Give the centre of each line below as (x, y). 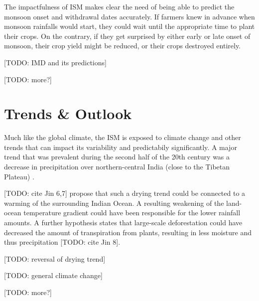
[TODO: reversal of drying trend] (55, 258)
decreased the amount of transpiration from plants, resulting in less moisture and (128, 232)
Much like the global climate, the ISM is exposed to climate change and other (123, 137)
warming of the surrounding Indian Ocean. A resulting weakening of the (114, 203)
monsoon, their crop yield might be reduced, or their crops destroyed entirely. (123, 46)
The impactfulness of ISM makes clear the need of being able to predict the (119, 6)
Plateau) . (19, 176)
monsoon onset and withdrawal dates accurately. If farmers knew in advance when (129, 16)
